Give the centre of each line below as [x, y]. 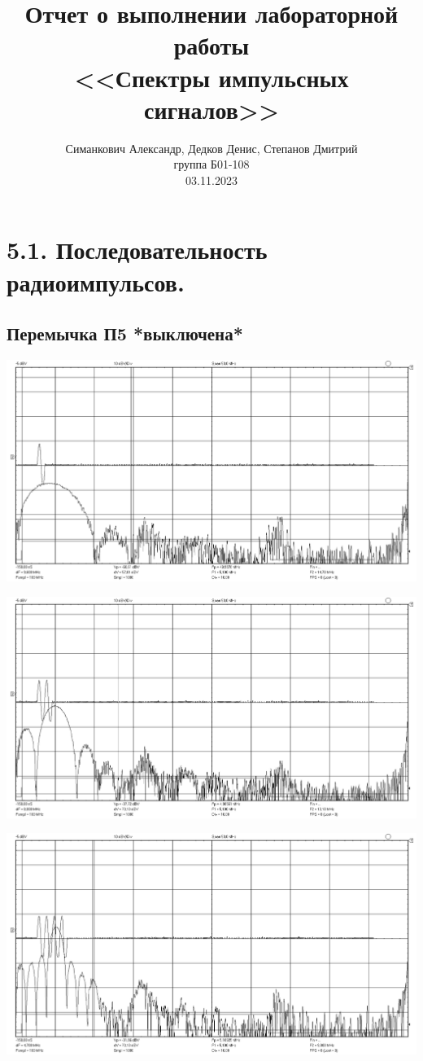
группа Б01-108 [211, 164]
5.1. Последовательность [137, 250]
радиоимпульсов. [96, 281]
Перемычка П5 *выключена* [125, 333]
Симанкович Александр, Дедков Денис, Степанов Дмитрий [211, 148]
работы [211, 45]
